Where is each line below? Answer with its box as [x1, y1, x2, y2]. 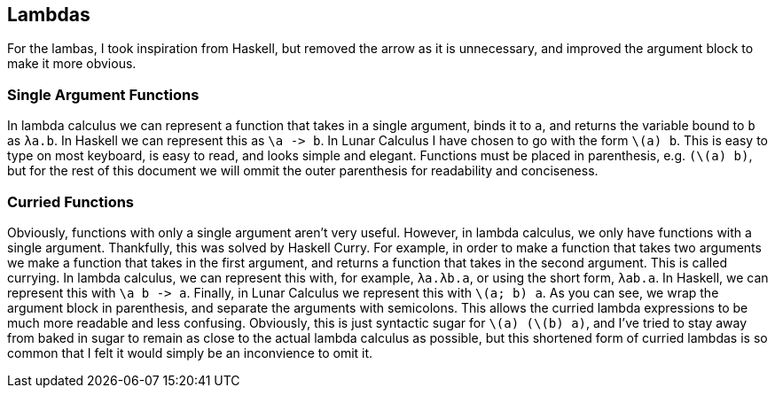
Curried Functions [7, 192, 135, 211]
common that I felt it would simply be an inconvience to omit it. [7, 345, 373, 360]
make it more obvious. [7, 56, 137, 72]
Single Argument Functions [7, 85, 200, 104]
